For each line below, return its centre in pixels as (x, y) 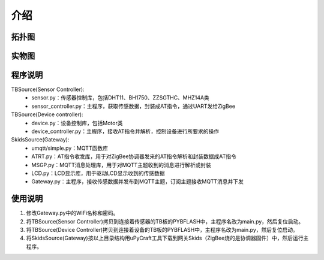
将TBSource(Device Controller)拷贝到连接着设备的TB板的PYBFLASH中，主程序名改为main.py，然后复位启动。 (162, 230)
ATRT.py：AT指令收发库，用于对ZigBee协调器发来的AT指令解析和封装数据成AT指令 (134, 156)
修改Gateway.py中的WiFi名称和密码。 (73, 213)
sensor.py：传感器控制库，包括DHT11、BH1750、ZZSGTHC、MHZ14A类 (120, 98)
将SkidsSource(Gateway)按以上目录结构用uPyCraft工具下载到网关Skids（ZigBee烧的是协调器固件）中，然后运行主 (167, 238)
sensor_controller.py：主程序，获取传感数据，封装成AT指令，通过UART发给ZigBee (133, 106)
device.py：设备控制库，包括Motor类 (77, 123)
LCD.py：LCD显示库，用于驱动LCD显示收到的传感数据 (98, 173)
